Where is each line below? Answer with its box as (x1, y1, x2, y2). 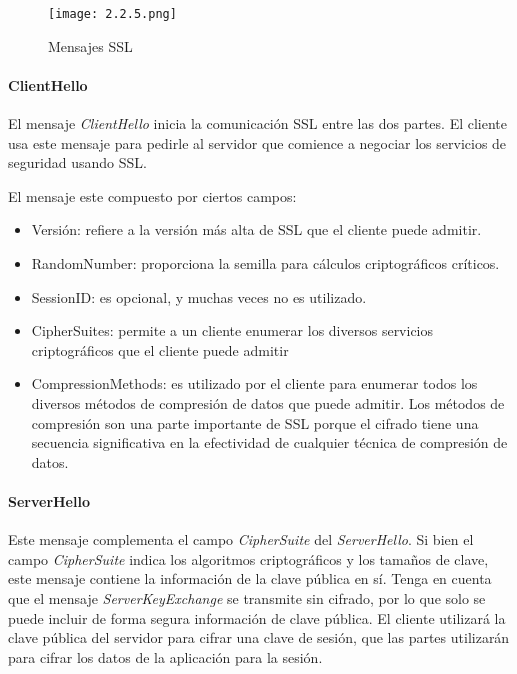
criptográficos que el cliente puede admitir (31, 339, 289, 360)
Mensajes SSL (48, 35, 133, 56)
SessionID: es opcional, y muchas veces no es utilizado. (31, 286, 367, 307)
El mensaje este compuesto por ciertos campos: (8, 185, 297, 206)
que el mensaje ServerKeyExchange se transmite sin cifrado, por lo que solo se (8, 587, 486, 608)
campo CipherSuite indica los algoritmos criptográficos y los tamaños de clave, (8, 548, 489, 569)
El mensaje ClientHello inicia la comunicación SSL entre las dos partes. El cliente (8, 113, 508, 134)
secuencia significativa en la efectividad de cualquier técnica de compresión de (31, 432, 508, 453)
